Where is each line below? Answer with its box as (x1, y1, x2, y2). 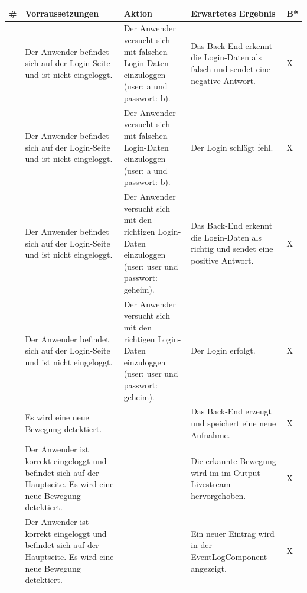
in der (191, 539, 212, 551)
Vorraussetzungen (25, 7, 99, 19)
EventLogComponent (191, 550, 267, 562)
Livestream (191, 478, 231, 490)
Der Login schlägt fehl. (191, 141, 273, 153)
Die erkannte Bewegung (191, 454, 276, 466)
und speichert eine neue (191, 416, 276, 429)
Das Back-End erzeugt (191, 405, 272, 417)
